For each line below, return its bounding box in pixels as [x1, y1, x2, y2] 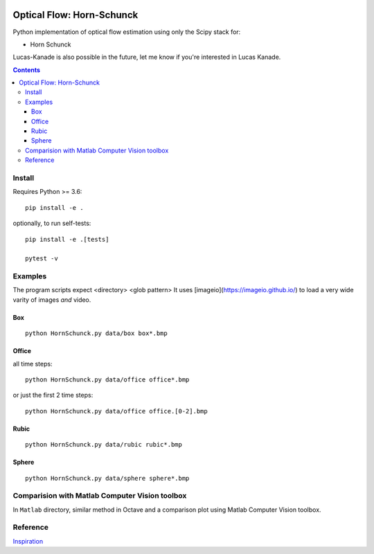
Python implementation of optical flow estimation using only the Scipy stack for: [12, 28, 241, 36]
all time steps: [12, 359, 53, 368]
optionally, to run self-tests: [12, 219, 91, 228]
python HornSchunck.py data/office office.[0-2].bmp [25, 407, 208, 415]
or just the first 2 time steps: [12, 391, 93, 400]
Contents [12, 66, 41, 74]
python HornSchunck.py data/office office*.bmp [25, 376, 190, 384]
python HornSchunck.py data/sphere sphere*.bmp [25, 474, 190, 482]
